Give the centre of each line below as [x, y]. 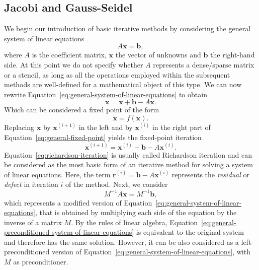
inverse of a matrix [33, 222]
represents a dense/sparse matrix [204, 64]
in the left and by [106, 127]
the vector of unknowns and [158, 55]
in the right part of [181, 127]
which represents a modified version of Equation [78, 202]
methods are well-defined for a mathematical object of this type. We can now [123, 84]
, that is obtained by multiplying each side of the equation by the [136, 212]
